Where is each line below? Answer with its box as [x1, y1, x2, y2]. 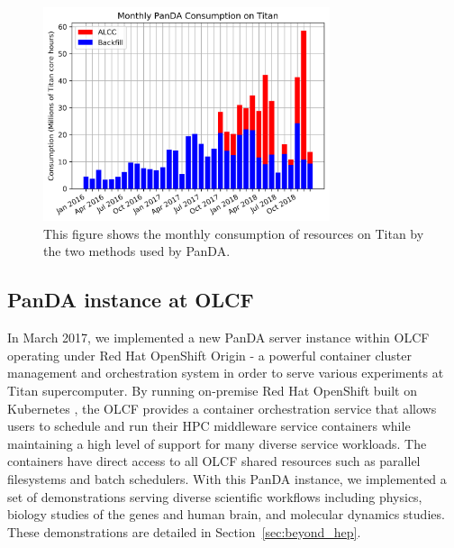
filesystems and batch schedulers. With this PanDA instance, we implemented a [7, 469, 447, 488]
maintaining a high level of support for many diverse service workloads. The [7, 434, 427, 452]
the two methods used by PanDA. [43, 242, 231, 260]
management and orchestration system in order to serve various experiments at [7, 363, 444, 382]
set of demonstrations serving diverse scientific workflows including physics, [7, 487, 422, 506]
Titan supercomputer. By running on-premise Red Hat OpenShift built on [7, 381, 417, 400]
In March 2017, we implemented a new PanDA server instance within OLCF [7, 328, 430, 347]
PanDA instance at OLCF [7, 286, 254, 314]
